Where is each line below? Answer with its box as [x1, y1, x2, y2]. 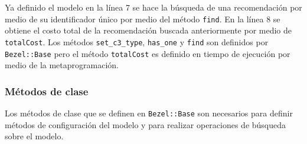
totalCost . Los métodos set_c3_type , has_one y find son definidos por [5, 35, 269, 48]
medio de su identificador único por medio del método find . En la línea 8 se [5, 12, 280, 25]
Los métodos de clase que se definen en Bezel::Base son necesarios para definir [5, 106, 293, 119]
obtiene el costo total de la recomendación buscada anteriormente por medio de [5, 24, 292, 36]
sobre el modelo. [5, 130, 64, 142]
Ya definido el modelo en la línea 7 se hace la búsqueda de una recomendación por [5, 1, 302, 13]
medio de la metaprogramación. [5, 59, 119, 71]
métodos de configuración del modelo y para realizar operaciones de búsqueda [5, 118, 286, 130]
